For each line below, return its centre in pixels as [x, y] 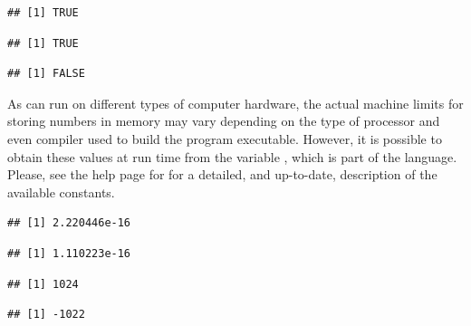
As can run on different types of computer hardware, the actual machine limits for [235, 103]
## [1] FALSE [46, 74]
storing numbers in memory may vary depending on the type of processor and [224, 121]
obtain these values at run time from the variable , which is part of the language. [232, 156]
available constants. [61, 192]
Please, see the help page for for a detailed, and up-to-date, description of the [222, 174]
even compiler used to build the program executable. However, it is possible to [225, 138]
